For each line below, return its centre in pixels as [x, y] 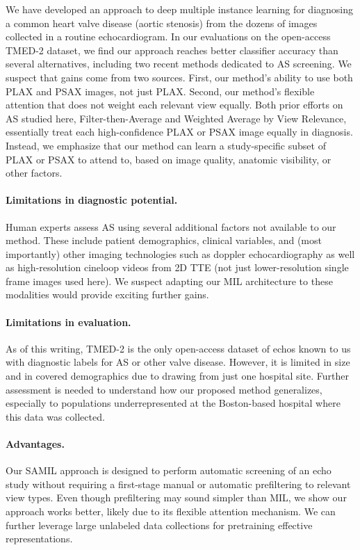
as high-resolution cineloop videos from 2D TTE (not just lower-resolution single [177, 267]
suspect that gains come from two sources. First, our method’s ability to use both [179, 77]
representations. [39, 539]
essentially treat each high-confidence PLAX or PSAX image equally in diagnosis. [179, 132]
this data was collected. [55, 416]
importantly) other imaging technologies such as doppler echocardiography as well [180, 253]
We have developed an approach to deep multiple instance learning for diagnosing [180, 9]
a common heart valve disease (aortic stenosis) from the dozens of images [162, 23]
